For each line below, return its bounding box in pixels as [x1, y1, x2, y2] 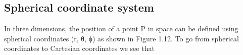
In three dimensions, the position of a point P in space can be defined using [4, 23, 238, 34]
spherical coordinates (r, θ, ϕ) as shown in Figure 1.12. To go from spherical [4, 33, 239, 43]
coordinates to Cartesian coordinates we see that [4, 43, 155, 53]
